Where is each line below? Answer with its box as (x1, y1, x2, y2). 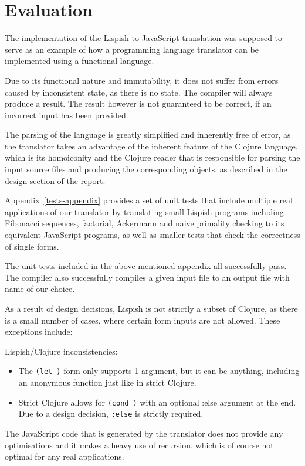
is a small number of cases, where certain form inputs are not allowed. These (5, 314, 280, 326)
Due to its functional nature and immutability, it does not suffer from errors (5, 74, 279, 86)
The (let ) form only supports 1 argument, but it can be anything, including (18, 365, 300, 377)
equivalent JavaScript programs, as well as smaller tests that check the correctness (5, 229, 300, 241)
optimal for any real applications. (5, 450, 124, 462)
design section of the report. (5, 174, 106, 186)
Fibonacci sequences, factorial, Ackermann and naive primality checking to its (5, 217, 284, 229)
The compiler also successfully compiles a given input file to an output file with (5, 271, 290, 283)
